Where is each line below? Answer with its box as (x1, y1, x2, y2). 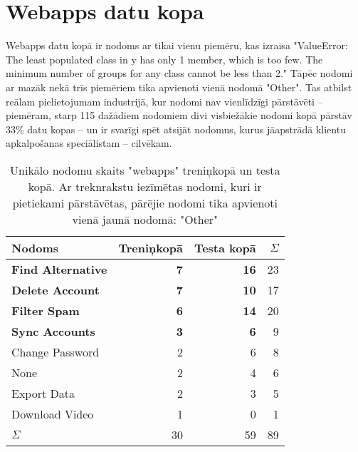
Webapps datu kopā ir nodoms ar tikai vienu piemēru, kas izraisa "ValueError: (6, 38, 348, 53)
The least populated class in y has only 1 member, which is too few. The (6, 51, 323, 66)
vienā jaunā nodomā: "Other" (72, 210, 219, 227)
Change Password (11, 343, 100, 360)
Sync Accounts (11, 322, 95, 339)
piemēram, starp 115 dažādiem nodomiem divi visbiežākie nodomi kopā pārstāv (6, 108, 352, 123)
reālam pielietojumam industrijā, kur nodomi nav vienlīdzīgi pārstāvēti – (6, 93, 323, 108)
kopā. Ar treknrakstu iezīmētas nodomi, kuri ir (28, 178, 262, 195)
